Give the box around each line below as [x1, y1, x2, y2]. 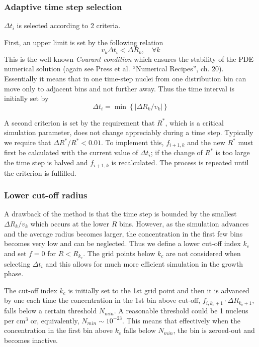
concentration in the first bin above [4, 325, 113, 335]
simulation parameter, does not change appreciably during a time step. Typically [4, 127, 253, 138]
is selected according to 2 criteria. [17, 20, 121, 31]
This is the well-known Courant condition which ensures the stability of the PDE [4, 53, 253, 64]
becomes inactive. [4, 334, 58, 345]
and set [4, 248, 27, 258]
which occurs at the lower [30, 218, 110, 228]
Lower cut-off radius [4, 189, 88, 201]
